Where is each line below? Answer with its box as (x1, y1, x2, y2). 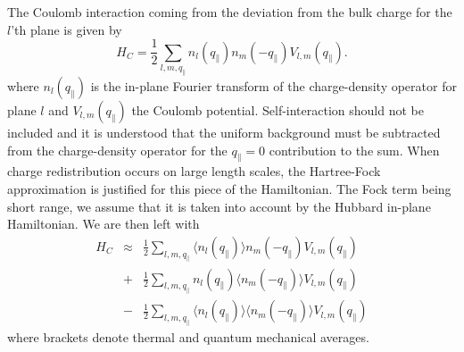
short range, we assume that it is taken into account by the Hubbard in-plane (7, 197, 431, 215)
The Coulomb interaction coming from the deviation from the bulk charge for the (7, 3, 452, 21)
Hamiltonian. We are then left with (7, 214, 200, 233)
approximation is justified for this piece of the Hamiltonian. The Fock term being (7, 179, 452, 197)
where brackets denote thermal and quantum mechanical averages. (7, 328, 369, 347)
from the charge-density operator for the (7, 140, 228, 159)
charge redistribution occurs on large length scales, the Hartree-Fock (7, 162, 381, 180)
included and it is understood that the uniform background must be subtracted (7, 122, 441, 141)
